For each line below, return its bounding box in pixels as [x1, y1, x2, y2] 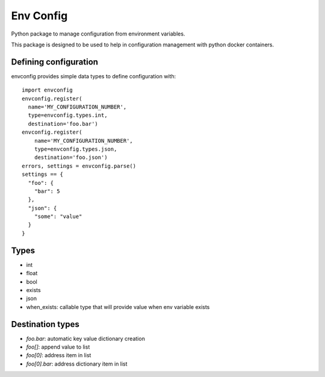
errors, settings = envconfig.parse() [22, 163, 137, 169]
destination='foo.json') [34, 154, 108, 161]
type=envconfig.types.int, [28, 112, 108, 119]
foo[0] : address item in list [26, 352, 91, 359]
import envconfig [22, 87, 73, 93]
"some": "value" [34, 213, 82, 220]
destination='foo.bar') [28, 120, 99, 127]
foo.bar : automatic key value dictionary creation [26, 335, 146, 342]
